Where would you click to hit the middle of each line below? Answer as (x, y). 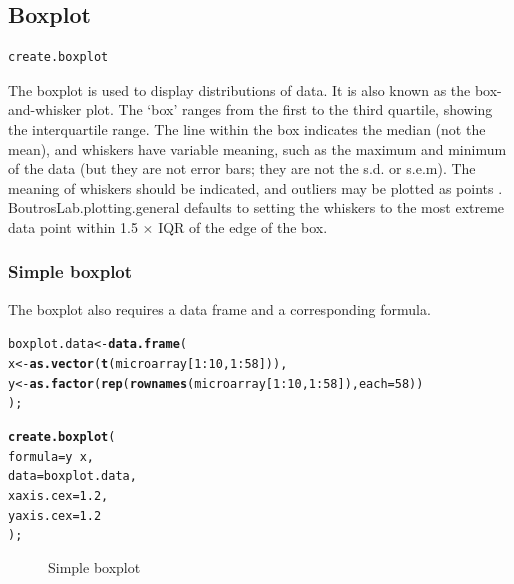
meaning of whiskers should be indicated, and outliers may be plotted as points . (255, 187)
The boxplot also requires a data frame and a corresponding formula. (219, 308)
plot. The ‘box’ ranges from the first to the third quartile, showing (289, 109)
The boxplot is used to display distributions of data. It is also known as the (239, 89)
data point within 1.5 (73, 226)
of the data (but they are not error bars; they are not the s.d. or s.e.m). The (242, 168)
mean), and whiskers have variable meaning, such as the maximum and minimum (257, 148)
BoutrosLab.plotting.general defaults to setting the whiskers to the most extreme (256, 207)
